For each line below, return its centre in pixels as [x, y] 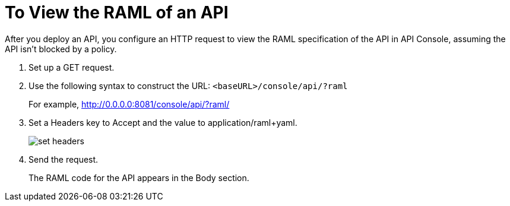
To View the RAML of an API [117, 12]
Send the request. [64, 159]
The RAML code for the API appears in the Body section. [139, 178]
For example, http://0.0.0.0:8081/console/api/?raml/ [129, 104]
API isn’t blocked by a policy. [61, 49]
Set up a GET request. [72, 67]
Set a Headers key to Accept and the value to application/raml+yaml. [163, 122]
